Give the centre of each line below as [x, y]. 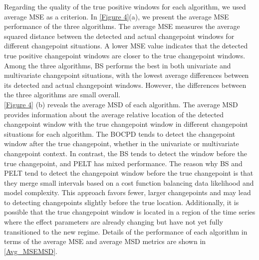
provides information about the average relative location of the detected [114, 114]
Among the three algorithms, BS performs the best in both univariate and [118, 65]
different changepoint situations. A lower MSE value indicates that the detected [126, 46]
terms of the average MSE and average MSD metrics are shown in [105, 241]
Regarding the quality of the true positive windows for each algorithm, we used [125, 6]
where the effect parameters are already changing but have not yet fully [114, 222]
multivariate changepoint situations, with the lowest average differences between [127, 75]
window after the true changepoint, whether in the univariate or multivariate [122, 143]
